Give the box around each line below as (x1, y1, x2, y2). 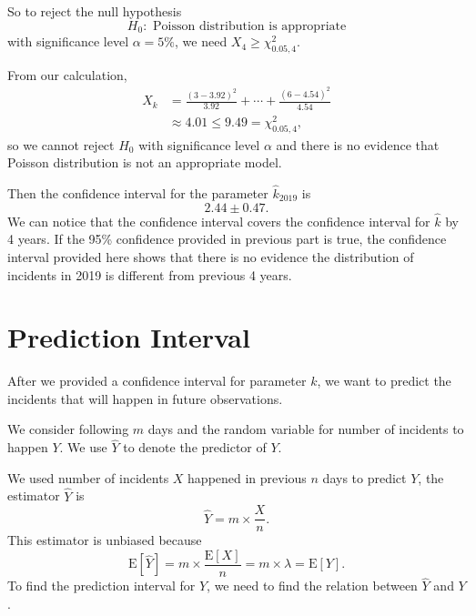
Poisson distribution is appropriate (153, 19, 347, 33)
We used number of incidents (7, 468, 169, 487)
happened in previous (187, 468, 307, 487)
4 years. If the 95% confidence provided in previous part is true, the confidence (7, 229, 447, 248)
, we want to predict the (317, 371, 451, 390)
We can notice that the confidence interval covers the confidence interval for (7, 211, 430, 230)
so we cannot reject (7, 135, 115, 154)
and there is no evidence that (276, 135, 440, 154)
